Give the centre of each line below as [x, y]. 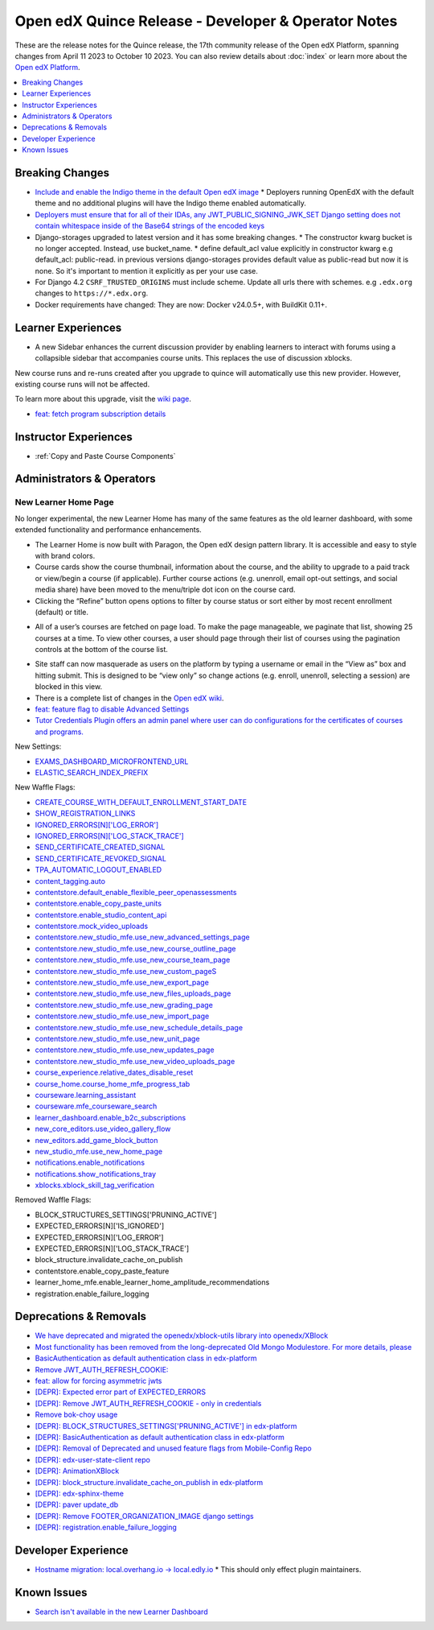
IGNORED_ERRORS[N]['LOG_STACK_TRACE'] [109, 836]
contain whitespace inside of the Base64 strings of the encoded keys [150, 226]
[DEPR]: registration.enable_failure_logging [106, 1527]
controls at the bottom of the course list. [102, 650]
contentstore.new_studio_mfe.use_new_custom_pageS [126, 971]
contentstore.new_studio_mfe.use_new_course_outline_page [135, 948]
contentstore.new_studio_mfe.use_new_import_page [122, 1016]
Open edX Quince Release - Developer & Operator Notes [206, 21]
